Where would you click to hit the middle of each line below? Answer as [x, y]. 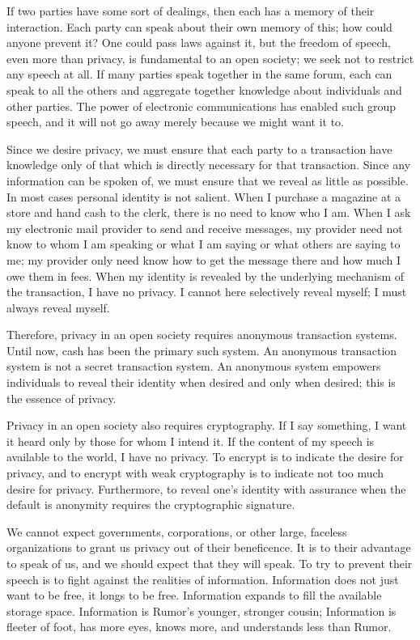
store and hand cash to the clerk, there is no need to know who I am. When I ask [209, 212]
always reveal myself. [58, 307]
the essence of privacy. [62, 398]
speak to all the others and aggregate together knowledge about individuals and [204, 89]
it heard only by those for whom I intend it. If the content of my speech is [191, 441]
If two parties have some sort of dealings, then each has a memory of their [191, 11]
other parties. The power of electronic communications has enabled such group [202, 106]
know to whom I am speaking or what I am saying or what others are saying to [204, 244]
